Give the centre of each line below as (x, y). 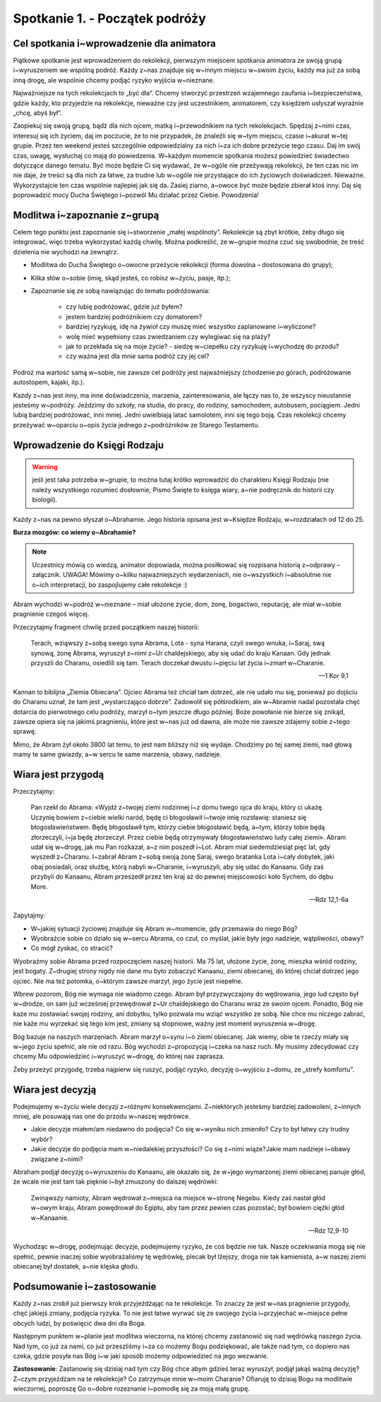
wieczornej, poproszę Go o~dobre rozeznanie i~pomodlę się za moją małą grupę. (132, 1389)
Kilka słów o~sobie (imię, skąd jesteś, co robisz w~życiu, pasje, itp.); (131, 278)
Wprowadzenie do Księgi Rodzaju (89, 445)
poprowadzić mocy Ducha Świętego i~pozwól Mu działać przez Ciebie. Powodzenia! (136, 195)
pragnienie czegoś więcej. (51, 614)
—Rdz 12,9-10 (328, 1230)
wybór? (42, 1139)
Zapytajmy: (29, 915)
